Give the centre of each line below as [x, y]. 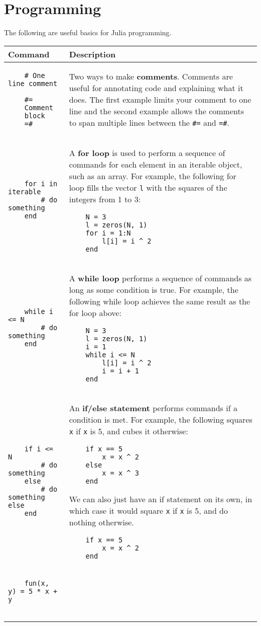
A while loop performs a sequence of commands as [160, 278]
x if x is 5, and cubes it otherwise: [128, 431]
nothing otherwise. [101, 522]
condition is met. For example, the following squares [161, 419]
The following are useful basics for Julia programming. [88, 32]
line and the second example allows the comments [156, 111]
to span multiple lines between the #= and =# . [149, 123]
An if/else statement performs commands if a [153, 408]
